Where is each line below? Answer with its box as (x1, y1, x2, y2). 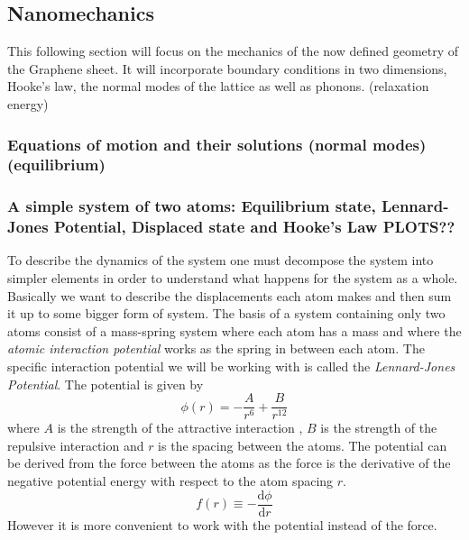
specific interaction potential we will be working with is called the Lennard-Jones (7, 357, 455, 376)
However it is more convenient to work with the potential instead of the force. (7, 515, 437, 534)
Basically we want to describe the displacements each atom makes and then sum (7, 286, 452, 305)
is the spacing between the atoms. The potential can (158, 435, 447, 454)
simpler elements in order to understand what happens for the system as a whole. (7, 269, 458, 288)
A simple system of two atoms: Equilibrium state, (7, 195, 376, 217)
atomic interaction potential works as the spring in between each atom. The (7, 339, 425, 358)
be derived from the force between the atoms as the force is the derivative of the (7, 453, 451, 472)
